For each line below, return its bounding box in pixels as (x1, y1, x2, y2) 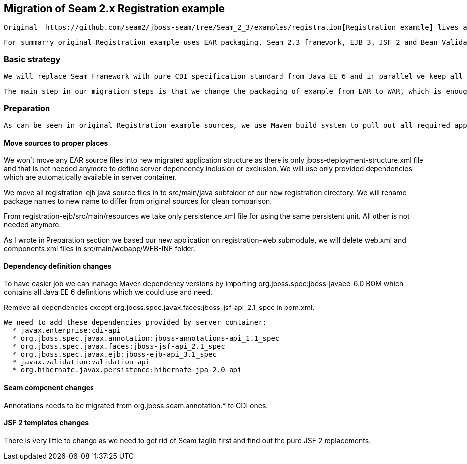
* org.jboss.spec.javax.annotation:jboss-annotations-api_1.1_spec (12, 334, 280, 343)
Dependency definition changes (4, 261, 112, 270)
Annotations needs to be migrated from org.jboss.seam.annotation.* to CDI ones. (4, 401, 268, 410)
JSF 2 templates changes (4, 418, 89, 427)
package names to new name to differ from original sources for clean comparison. (4, 197, 272, 206)
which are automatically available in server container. (4, 173, 177, 182)
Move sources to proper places (4, 138, 108, 147)
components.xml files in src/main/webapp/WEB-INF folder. (4, 244, 195, 253)
